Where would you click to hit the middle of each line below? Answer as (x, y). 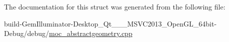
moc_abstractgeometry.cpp (91, 33)
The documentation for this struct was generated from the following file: (115, 6)
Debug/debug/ (27, 33)
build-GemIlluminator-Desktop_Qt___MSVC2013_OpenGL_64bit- (110, 23)
